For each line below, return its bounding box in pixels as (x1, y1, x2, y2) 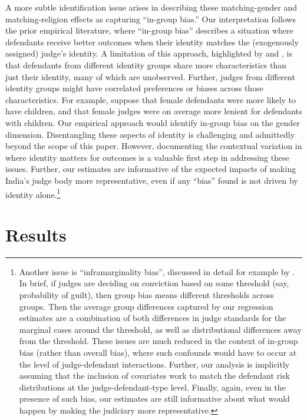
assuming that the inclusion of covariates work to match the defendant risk (19, 369, 290, 382)
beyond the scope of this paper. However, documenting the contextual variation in (5, 140, 302, 152)
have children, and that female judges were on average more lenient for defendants (5, 105, 302, 117)
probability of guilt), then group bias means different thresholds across (19, 289, 274, 301)
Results (5, 222, 67, 246)
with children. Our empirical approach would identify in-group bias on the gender (5, 116, 300, 128)
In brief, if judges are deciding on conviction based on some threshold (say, (19, 277, 289, 289)
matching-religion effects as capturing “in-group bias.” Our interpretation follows (5, 12, 296, 25)
